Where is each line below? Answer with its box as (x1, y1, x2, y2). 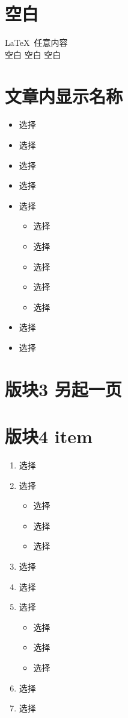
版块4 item (5, 424, 93, 449)
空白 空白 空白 (5, 48, 61, 60)
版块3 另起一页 (5, 376, 122, 401)
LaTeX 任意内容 (5, 36, 68, 49)
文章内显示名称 (5, 83, 123, 108)
